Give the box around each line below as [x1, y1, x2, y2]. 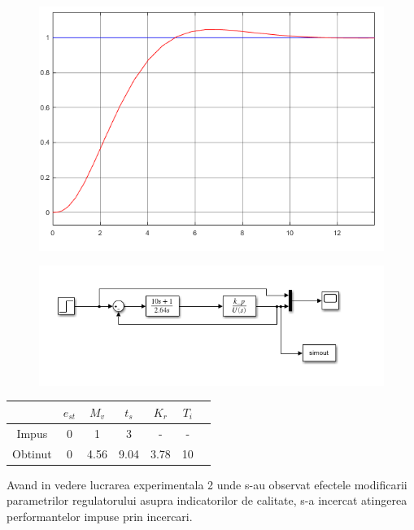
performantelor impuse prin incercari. [7, 507, 193, 524]
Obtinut [12, 445, 52, 462]
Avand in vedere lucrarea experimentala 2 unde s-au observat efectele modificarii [7, 475, 407, 493]
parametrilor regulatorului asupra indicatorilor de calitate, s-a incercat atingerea [7, 492, 407, 509]
